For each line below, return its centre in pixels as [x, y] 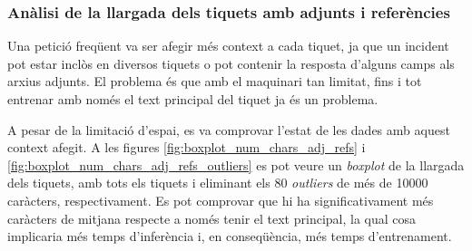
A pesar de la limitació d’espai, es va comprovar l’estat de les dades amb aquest [229, 129]
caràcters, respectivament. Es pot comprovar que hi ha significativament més [221, 200]
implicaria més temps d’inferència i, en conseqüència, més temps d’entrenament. [230, 236]
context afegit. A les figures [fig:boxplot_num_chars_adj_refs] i [187, 147]
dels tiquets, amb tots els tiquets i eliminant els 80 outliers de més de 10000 [218, 183]
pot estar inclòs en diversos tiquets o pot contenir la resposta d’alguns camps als [231, 63]
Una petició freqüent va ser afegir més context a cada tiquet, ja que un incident [228, 46]
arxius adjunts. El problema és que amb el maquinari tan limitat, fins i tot [215, 81]
